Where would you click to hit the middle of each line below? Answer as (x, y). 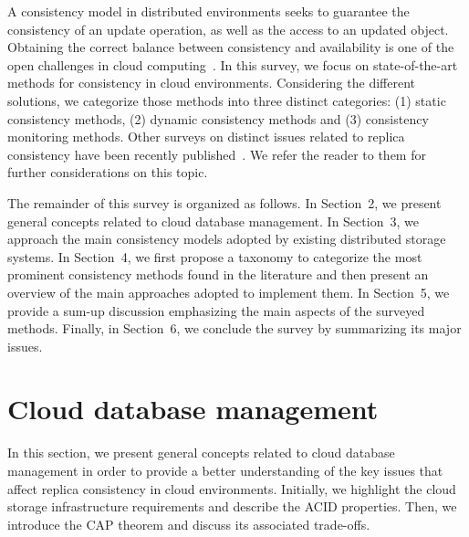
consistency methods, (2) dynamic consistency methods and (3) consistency (218, 118)
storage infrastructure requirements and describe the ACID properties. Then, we (232, 506)
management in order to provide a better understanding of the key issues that (225, 470)
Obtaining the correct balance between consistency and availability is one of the (231, 47)
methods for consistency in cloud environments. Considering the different (211, 83)
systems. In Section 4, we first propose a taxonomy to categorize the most (215, 256)
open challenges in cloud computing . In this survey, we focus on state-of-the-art (233, 64)
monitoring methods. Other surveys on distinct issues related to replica (206, 137)
